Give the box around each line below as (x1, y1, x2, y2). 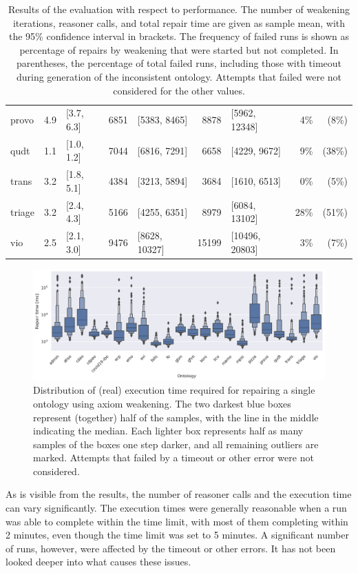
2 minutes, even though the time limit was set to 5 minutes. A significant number (6, 527, 349, 542)
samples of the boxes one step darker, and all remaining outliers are (33, 436, 319, 451)
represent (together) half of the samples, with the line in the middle (33, 410, 319, 424)
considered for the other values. (113, 83, 245, 97)
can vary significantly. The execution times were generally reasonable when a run (6, 501, 347, 515)
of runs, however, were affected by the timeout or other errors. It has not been (6, 541, 336, 555)
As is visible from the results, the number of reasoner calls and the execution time (6, 487, 352, 501)
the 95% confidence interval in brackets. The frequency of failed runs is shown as (8, 29, 350, 43)
